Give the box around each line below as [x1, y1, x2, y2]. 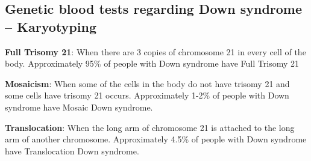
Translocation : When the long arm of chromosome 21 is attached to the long [5, 121, 295, 133]
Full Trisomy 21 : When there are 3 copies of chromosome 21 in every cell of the [5, 45, 306, 58]
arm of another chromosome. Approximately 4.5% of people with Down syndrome [5, 133, 307, 145]
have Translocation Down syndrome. [5, 144, 139, 157]
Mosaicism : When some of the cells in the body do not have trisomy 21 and [5, 77, 290, 90]
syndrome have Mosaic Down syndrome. [5, 100, 153, 113]
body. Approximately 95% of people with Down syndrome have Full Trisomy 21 [5, 57, 299, 70]
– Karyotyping [5, 17, 96, 35]
